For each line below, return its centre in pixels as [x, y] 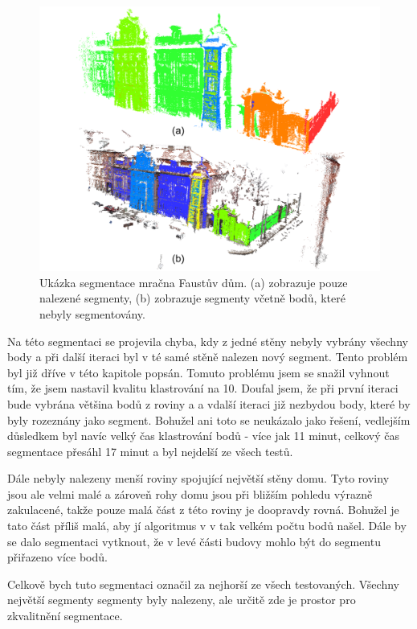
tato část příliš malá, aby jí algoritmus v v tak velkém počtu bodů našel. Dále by [207, 526]
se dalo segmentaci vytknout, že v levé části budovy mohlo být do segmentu [194, 541]
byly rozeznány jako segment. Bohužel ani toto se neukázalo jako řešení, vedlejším [209, 419]
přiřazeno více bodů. [57, 557]
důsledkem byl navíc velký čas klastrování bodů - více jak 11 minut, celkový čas [203, 436]
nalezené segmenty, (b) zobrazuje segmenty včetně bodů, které [192, 298]
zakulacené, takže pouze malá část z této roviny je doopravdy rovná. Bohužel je [203, 510]
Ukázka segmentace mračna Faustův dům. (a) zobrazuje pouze [194, 282]
